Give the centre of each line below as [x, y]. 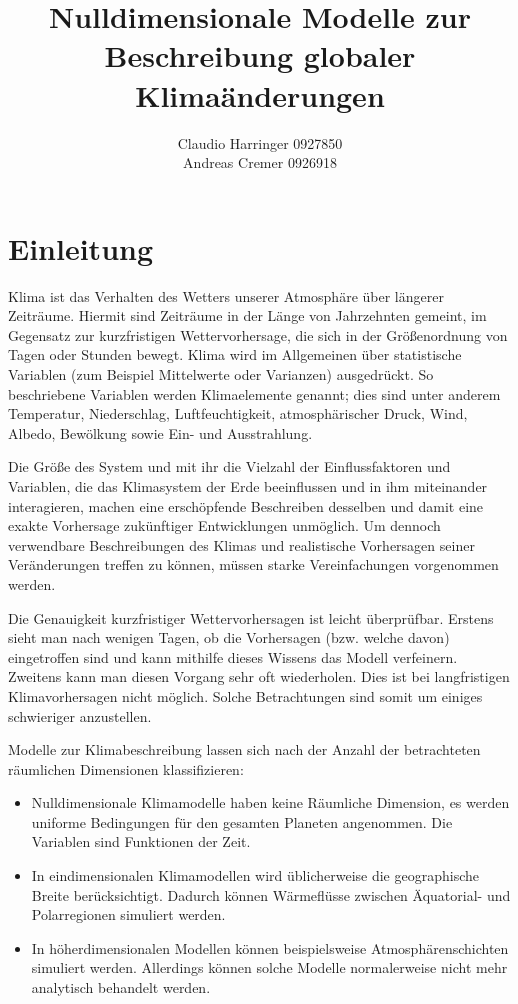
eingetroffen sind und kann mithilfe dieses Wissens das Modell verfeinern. [233, 656]
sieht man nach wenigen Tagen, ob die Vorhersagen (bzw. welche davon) [229, 637]
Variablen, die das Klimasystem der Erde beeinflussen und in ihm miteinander [248, 485]
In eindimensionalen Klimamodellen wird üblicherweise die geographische [255, 875]
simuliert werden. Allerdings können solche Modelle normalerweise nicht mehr [269, 967]
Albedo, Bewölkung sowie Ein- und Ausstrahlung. [160, 432]
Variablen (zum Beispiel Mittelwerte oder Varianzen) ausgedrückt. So [221, 374]
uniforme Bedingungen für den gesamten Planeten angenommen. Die [242, 821]
